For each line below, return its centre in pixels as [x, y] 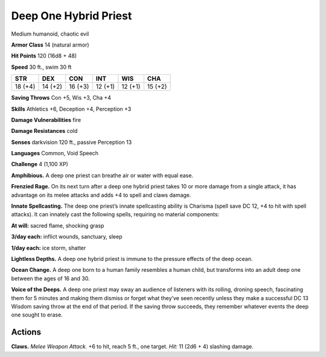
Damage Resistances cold [44, 131]
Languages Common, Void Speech [55, 153]
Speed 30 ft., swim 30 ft [41, 67]
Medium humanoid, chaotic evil [50, 34]
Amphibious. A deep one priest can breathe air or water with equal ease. [102, 175]
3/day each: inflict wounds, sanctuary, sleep [67, 237]
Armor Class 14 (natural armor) [50, 45]
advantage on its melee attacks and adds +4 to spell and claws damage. [101, 195]
